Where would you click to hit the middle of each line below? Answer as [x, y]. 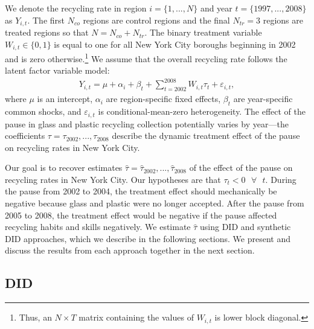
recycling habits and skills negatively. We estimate [98, 227]
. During [281, 179]
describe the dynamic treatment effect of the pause [206, 136]
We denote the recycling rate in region [76, 8]
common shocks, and [43, 111]
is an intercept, [65, 99]
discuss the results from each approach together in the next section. [130, 250]
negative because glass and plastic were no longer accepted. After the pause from [155, 203]
